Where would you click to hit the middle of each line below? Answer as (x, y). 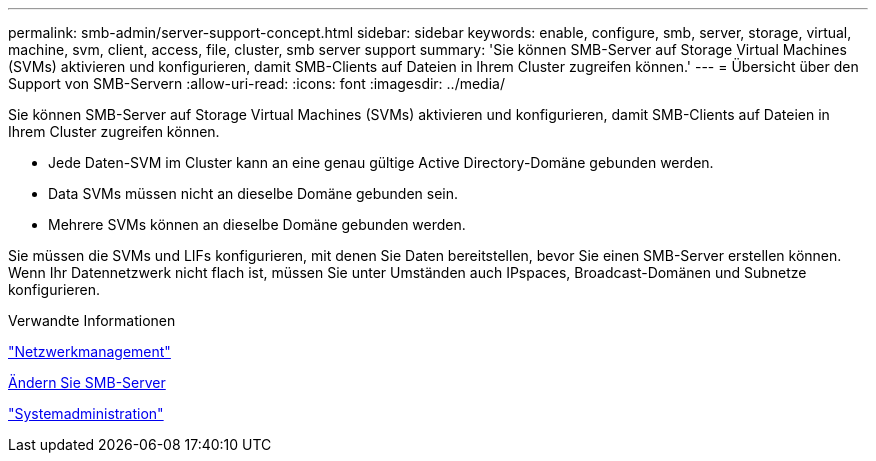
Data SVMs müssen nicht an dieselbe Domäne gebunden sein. (253, 193)
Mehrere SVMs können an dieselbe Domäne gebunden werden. (257, 224)
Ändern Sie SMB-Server (87, 382)
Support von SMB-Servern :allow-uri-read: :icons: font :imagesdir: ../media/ (256, 83)
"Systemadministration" (86, 413)
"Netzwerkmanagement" (89, 351)
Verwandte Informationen (92, 320)
